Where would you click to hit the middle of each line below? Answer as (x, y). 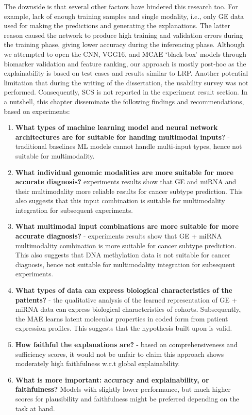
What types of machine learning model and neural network (117, 127)
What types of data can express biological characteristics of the (124, 290)
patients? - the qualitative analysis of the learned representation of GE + (126, 299)
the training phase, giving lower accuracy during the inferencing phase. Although (124, 44)
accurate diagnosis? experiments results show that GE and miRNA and (126, 182)
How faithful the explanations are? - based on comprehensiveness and (126, 344)
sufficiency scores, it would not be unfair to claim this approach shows (119, 354)
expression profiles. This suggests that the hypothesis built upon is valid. (124, 328)
